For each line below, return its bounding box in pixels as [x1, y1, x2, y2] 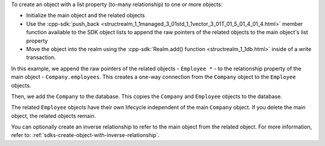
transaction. [26, 54, 56, 61]
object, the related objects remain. [11, 112, 96, 120]
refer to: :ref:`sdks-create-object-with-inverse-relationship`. [11, 132, 159, 139]
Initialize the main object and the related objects [26, 12, 145, 19]
